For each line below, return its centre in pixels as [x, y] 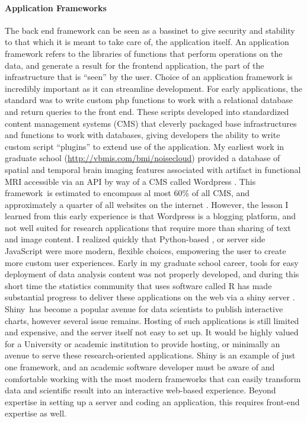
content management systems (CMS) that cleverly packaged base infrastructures [151, 123]
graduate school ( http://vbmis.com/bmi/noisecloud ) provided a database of [143, 158]
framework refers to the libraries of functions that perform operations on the [144, 53]
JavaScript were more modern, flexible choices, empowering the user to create [145, 251]
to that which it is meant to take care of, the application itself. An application [147, 42]
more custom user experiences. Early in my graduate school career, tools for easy [152, 262]
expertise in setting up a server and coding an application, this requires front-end [152, 401]
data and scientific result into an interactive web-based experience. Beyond [140, 390]
